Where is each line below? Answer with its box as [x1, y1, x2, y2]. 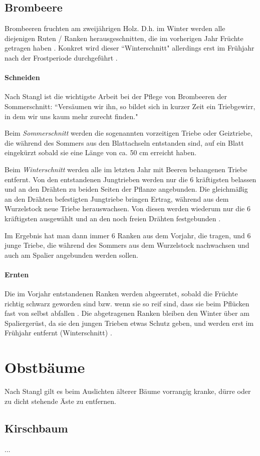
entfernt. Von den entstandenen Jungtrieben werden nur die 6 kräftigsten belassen [5, 174, 256, 184]
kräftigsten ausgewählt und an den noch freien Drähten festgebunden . [5, 213, 221, 223]
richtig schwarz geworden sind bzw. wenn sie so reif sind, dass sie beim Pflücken [5, 298, 249, 308]
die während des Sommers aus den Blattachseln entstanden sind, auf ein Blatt [5, 137, 244, 148]
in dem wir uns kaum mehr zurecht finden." [5, 111, 138, 121]
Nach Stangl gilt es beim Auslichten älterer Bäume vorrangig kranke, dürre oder [5, 386, 251, 396]
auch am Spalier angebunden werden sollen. [5, 249, 138, 260]
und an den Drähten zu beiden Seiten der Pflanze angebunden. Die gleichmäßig [5, 184, 248, 194]
